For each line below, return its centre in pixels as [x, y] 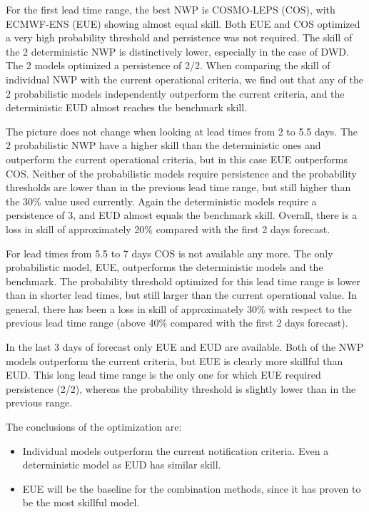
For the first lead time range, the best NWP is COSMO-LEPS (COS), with [171, 9]
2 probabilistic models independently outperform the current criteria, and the [175, 93]
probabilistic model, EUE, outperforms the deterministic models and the [165, 267]
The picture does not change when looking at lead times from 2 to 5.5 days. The [182, 131]
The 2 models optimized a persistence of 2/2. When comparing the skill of [168, 65]
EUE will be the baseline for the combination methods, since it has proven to [192, 488]
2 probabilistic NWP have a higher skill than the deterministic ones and [163, 145]
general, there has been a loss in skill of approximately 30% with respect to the [179, 308]
